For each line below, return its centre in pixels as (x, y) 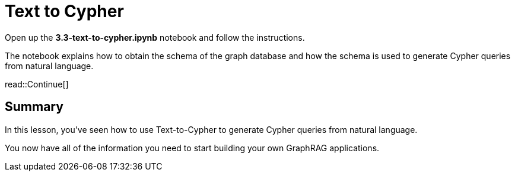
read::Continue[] (37, 84)
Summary (34, 107)
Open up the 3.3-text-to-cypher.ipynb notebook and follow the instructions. (155, 37)
